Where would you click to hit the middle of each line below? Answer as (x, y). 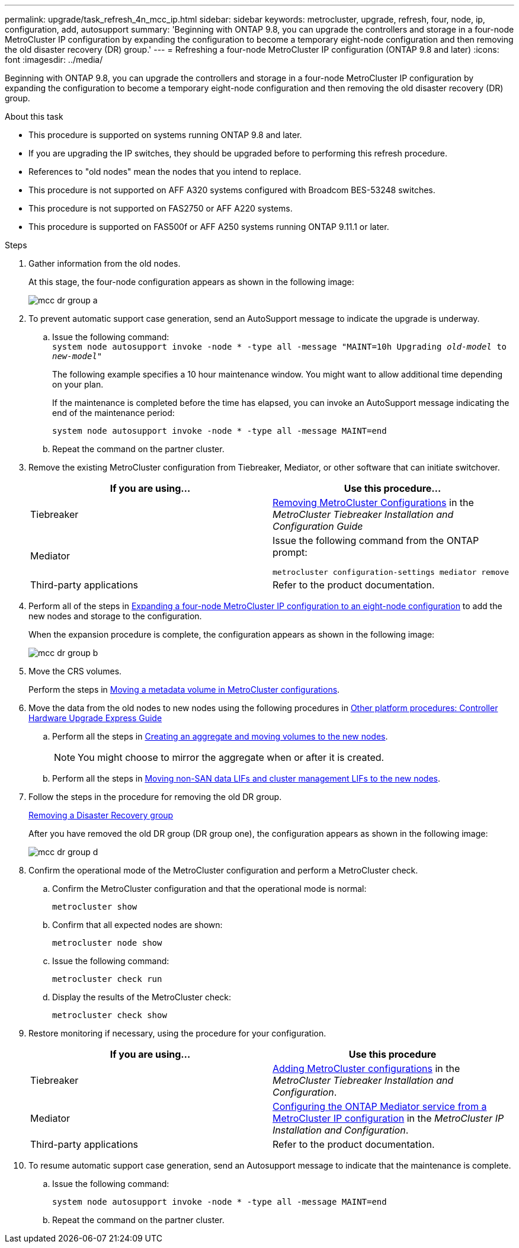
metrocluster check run (107, 979)
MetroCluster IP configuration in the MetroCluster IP (388, 1118)
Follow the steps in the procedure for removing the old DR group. (155, 797)
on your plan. (78, 384)
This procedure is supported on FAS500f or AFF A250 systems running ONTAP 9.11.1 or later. (209, 227)
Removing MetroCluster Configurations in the (373, 503)
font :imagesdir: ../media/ (54, 60)
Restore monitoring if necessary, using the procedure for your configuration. (177, 1033)
